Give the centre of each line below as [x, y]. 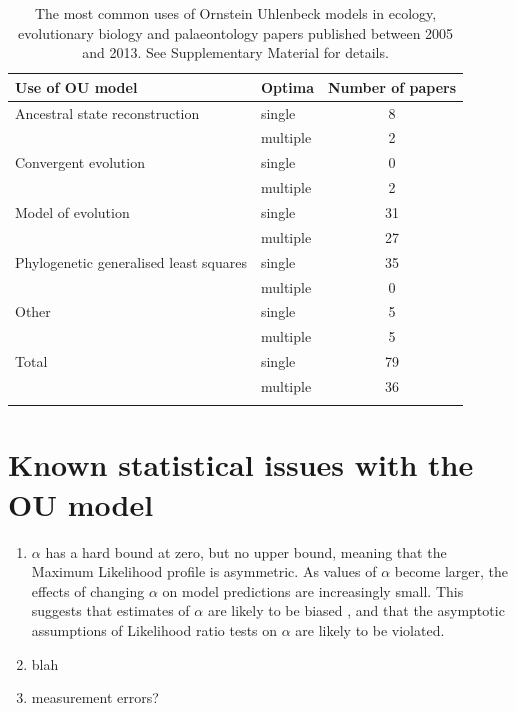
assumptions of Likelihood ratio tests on [154, 629]
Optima [287, 86]
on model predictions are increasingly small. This [313, 590]
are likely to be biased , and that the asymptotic [356, 610]
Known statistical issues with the [241, 464]
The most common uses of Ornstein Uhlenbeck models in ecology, [235, 13]
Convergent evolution [80, 162]
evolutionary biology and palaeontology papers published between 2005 [236, 32]
